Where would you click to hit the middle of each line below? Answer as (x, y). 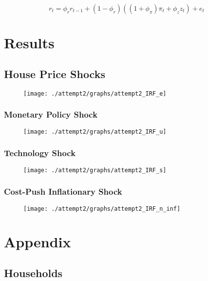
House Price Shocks (55, 73)
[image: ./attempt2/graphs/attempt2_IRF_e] (95, 93)
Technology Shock (40, 153)
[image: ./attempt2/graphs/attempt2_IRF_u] (95, 132)
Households (33, 272)
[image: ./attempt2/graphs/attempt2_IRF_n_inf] (102, 209)
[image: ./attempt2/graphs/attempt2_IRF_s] (95, 171)
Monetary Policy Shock (51, 114)
